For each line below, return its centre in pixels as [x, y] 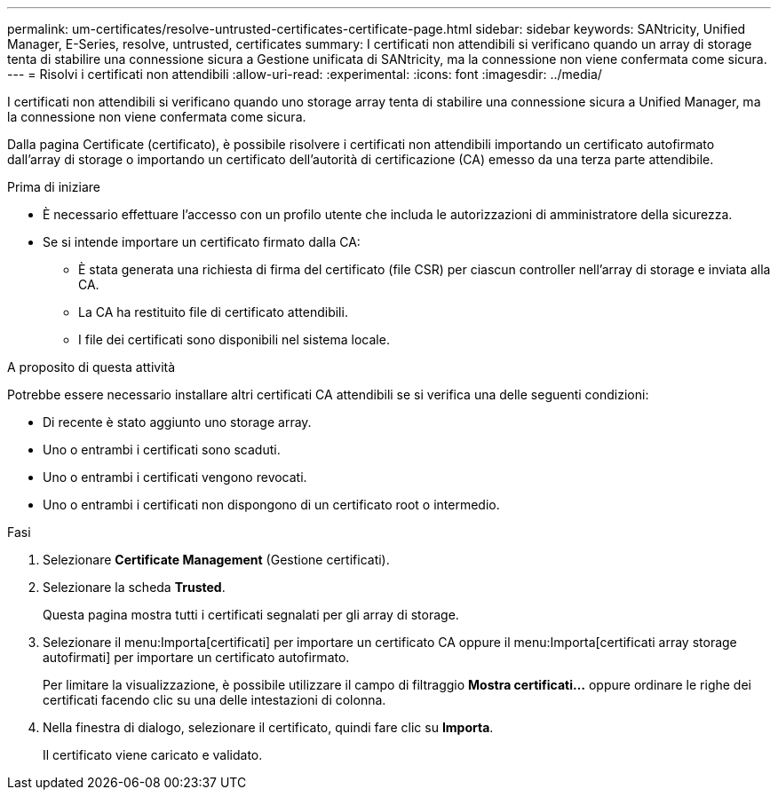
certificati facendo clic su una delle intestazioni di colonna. [214, 700]
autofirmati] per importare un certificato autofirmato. [196, 657]
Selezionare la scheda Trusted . [134, 587]
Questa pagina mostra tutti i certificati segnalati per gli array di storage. [251, 615]
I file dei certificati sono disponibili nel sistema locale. [234, 339]
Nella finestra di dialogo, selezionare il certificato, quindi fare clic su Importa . [268, 727]
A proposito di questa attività [91, 367]
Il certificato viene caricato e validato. [153, 755]
